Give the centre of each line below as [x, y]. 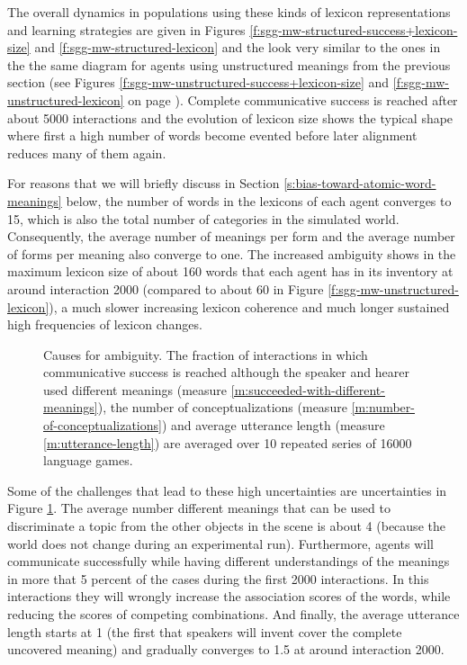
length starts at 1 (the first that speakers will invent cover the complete [205, 631]
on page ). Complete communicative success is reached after [293, 99]
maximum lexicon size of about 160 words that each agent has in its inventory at [230, 271]
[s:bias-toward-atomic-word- [360, 183]
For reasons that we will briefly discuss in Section [144, 183]
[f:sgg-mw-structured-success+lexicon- [354, 29]
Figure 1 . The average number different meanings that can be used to [199, 508]
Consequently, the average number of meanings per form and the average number [231, 236]
